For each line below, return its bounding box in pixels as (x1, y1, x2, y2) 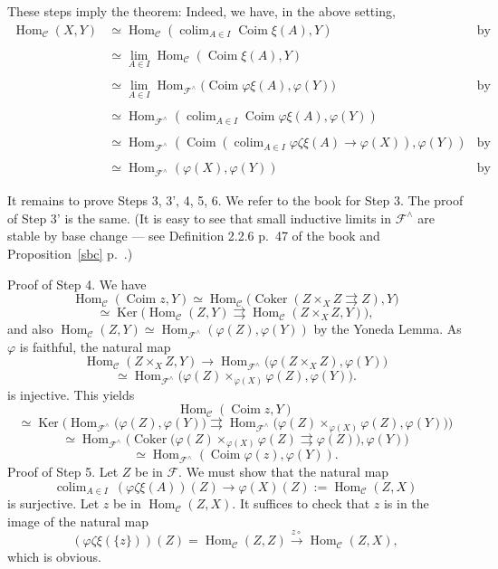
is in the (383, 494, 429, 513)
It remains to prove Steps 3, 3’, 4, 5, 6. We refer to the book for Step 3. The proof (7, 191, 464, 210)
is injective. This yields (7, 384, 135, 403)
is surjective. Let (7, 494, 100, 513)
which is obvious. (7, 547, 101, 566)
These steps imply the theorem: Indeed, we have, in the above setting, (7, 2, 396, 20)
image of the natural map (7, 511, 148, 530)
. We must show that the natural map (178, 462, 389, 481)
